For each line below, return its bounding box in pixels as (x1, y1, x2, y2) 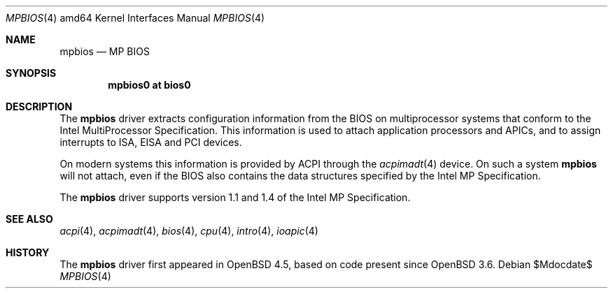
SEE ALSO (6, 213, 53, 225)
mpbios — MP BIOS (59, 45, 150, 57)
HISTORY (6, 247, 50, 258)
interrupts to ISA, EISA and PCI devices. (59, 136, 242, 148)
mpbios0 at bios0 (108, 79, 191, 91)
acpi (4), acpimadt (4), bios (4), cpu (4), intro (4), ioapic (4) (59, 225, 318, 237)
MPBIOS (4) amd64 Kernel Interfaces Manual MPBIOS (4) (6, 12, 265, 24)
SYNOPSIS (6, 67, 57, 79)
